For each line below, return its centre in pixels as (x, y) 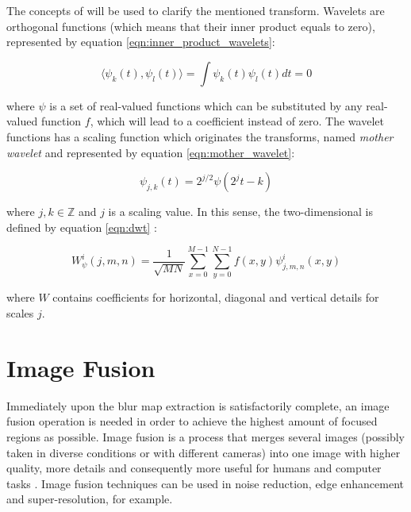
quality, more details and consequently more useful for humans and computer (194, 468)
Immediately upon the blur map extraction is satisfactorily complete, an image (198, 405)
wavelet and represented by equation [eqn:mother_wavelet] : (151, 152)
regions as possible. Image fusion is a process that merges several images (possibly (205, 436)
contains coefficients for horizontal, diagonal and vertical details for (216, 297)
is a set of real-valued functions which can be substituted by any (206, 105)
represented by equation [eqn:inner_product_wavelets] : (141, 42)
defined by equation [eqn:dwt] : (82, 227)
